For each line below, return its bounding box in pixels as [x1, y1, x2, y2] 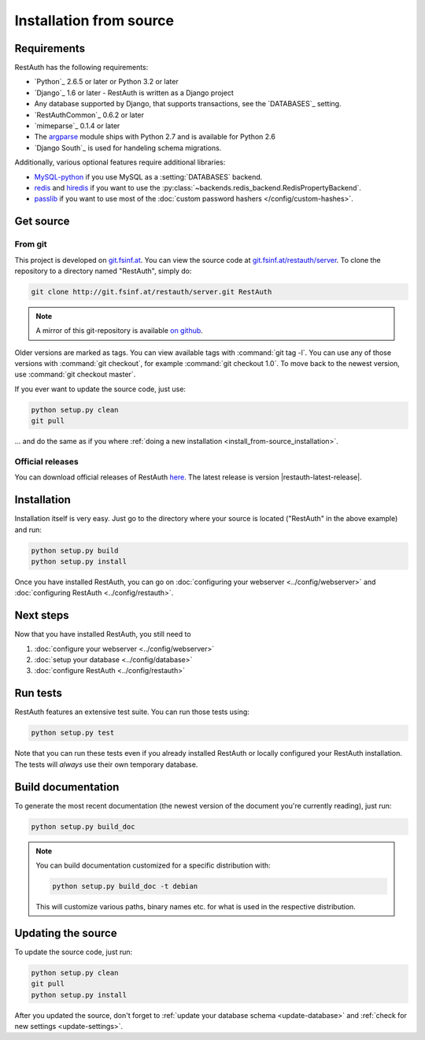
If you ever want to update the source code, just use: [14, 384, 187, 394]
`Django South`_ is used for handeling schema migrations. [34, 142, 222, 153]
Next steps [14, 609, 69, 622]
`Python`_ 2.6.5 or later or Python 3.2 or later [34, 77, 179, 87]
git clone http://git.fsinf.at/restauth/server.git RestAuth [31, 287, 272, 296]
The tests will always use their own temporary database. [14, 760, 198, 769]
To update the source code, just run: [14, 947, 133, 957]
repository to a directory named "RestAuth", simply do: [14, 266, 192, 276]
